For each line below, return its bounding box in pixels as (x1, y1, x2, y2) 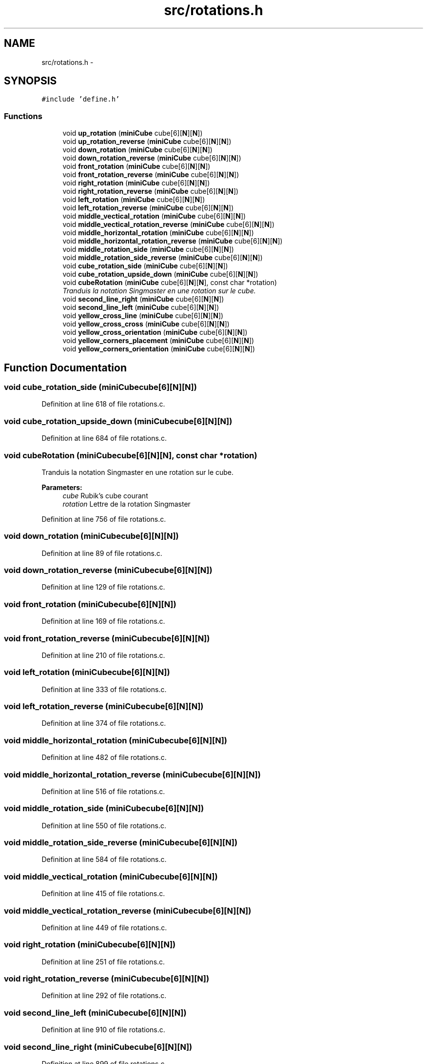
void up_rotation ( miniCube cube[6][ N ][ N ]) (62, 129, 203, 138)
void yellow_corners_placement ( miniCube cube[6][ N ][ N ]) (62, 336, 254, 345)
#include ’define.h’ (41, 95, 120, 103)
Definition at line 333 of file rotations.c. (41, 685, 167, 694)
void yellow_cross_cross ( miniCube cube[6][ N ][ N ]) (62, 320, 230, 328)
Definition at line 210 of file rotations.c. (41, 651, 165, 659)
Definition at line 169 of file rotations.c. (41, 617, 165, 626)
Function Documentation (4, 361, 127, 374)
